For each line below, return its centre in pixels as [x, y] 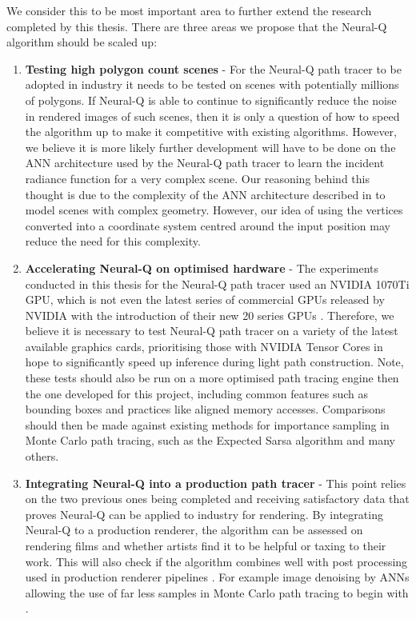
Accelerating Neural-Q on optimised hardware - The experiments [202, 268]
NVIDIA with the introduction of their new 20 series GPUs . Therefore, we [210, 315]
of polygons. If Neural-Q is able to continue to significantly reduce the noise [211, 100]
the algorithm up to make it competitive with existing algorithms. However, [211, 132]
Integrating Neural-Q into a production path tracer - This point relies [216, 483]
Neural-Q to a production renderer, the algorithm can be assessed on [194, 530]
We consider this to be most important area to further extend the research [189, 10]
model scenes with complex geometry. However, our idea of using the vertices [214, 210]
